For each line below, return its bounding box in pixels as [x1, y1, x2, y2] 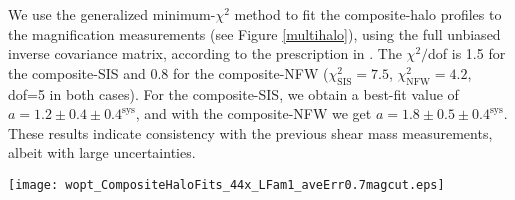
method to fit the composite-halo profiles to [234, 4, 502, 24]
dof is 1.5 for [428, 43, 506, 64]
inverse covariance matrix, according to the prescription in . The [8, 43, 402, 64]
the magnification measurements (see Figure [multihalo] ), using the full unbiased [8, 23, 501, 44]
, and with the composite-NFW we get [135, 103, 372, 124]
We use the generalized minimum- [8, 4, 216, 24]
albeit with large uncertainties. [8, 142, 196, 163]
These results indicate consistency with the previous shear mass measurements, [8, 122, 493, 143]
